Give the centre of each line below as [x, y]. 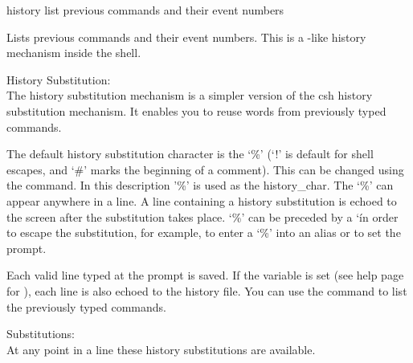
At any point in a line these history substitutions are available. [161, 349]
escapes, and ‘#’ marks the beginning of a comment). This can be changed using [205, 169]
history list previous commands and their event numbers [145, 10]
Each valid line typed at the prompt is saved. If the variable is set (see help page [205, 275]
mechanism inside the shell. [74, 53]
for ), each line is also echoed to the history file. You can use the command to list [207, 290]
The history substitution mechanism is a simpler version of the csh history [190, 95]
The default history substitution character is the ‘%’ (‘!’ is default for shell [190, 154]
